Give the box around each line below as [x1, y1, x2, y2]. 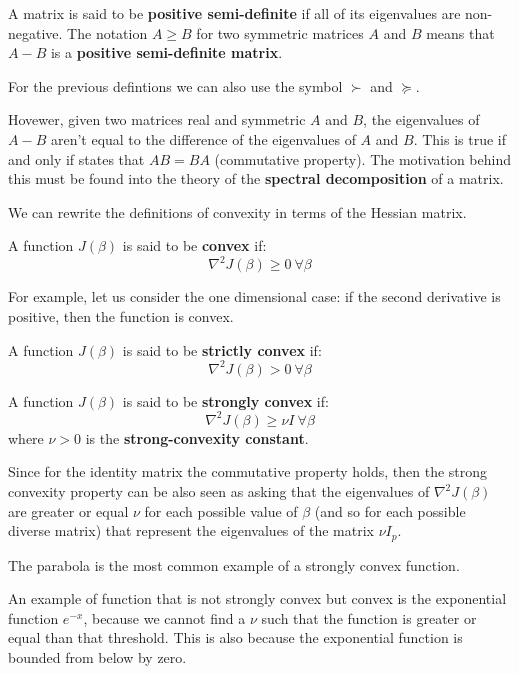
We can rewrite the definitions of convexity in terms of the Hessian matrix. [8, 201, 467, 222]
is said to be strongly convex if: [122, 390, 329, 411]
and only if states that [8, 148, 145, 169]
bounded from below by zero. [8, 647, 187, 668]
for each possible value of [144, 500, 298, 521]
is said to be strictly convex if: [122, 339, 322, 360]
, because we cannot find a [83, 607, 246, 628]
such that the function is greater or [261, 607, 477, 628]
